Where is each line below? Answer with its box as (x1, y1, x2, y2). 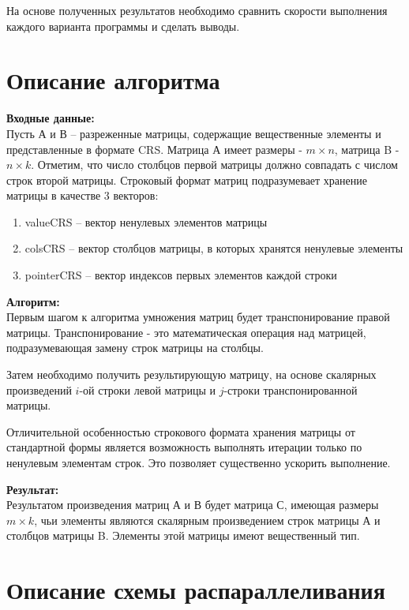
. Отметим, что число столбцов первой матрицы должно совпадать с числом (31, 156, 398, 173)
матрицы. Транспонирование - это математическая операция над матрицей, (6, 324, 366, 340)
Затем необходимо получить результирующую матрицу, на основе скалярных (6, 366, 377, 383)
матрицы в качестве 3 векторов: (6, 187, 159, 204)
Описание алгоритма (6, 64, 220, 96)
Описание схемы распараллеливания (6, 574, 385, 606)
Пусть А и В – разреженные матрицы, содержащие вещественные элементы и (6, 125, 381, 141)
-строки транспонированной (223, 381, 358, 398)
